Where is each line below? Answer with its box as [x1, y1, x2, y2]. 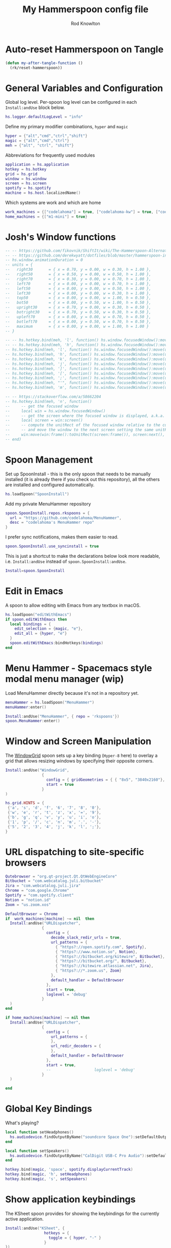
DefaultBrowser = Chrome [5, 911, 58, 917]
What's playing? [5, 1120, 39, 1126]
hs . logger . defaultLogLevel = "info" [5, 115, 83, 120]
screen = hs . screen [5, 181, 47, 186]
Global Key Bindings [5, 1103, 93, 1115]
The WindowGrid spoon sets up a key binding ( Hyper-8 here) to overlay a [5, 752, 158, 759]
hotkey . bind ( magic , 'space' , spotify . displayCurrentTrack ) [5, 1167, 133, 1172]
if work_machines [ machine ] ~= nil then [5, 916, 95, 921]
